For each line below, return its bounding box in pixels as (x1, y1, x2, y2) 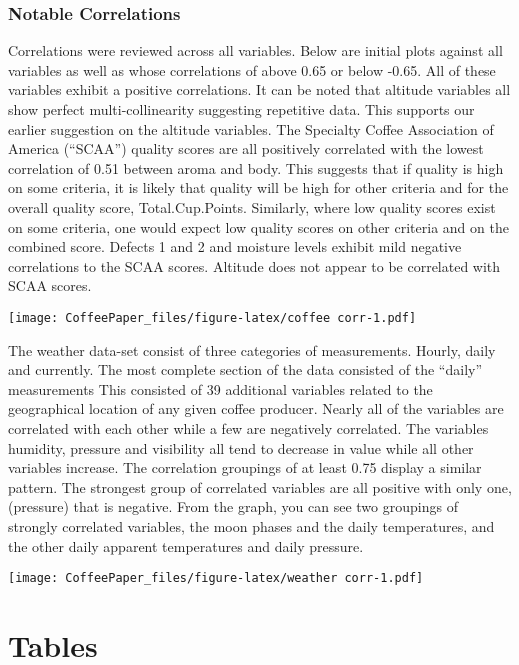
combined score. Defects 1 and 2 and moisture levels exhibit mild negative (8, 236, 462, 257)
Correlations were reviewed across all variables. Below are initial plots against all (8, 40, 503, 61)
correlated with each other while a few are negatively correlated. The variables (8, 417, 489, 438)
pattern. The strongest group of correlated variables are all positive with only (8, 476, 483, 497)
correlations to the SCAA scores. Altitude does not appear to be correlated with (8, 255, 501, 276)
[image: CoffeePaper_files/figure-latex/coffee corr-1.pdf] (8, 310, 417, 325)
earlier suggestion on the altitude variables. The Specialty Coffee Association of (8, 118, 494, 139)
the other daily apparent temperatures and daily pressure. (8, 535, 364, 556)
